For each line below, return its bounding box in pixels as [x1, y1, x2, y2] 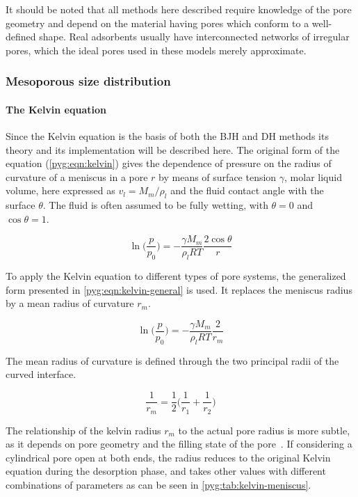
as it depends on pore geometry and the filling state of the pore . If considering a [6, 436, 352, 451]
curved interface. [6, 367, 76, 381]
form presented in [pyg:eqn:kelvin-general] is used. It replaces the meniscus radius [6, 282, 352, 297]
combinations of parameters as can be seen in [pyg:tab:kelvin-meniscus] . [6, 477, 311, 491]
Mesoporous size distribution [6, 72, 171, 90]
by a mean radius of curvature [6, 296, 134, 310]
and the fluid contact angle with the [170, 183, 324, 198]
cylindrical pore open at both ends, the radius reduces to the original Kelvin [6, 450, 331, 464]
